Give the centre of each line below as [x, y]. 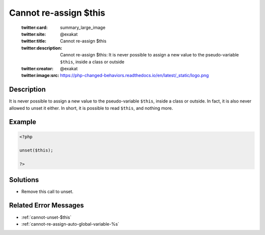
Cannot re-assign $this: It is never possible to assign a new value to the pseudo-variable [149, 55]
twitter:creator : [37, 68]
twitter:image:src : [40, 76]
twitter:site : [34, 34]
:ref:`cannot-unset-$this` [46, 217]
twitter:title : [34, 41]
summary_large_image [83, 27]
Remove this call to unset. [47, 191]
